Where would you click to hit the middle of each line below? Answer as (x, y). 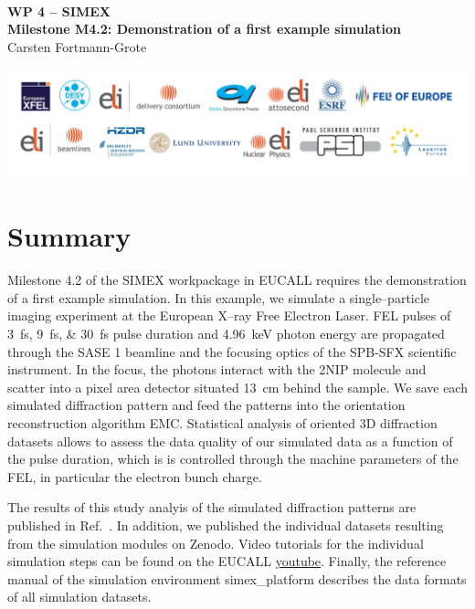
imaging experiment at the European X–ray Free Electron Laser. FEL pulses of (229, 315)
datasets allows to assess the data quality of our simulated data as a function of (230, 441)
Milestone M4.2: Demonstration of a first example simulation (205, 29)
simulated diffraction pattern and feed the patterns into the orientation (206, 405)
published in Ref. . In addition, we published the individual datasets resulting (226, 525)
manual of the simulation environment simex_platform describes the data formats (237, 578)
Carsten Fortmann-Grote (77, 46)
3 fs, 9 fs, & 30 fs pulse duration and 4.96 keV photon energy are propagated (226, 333)
